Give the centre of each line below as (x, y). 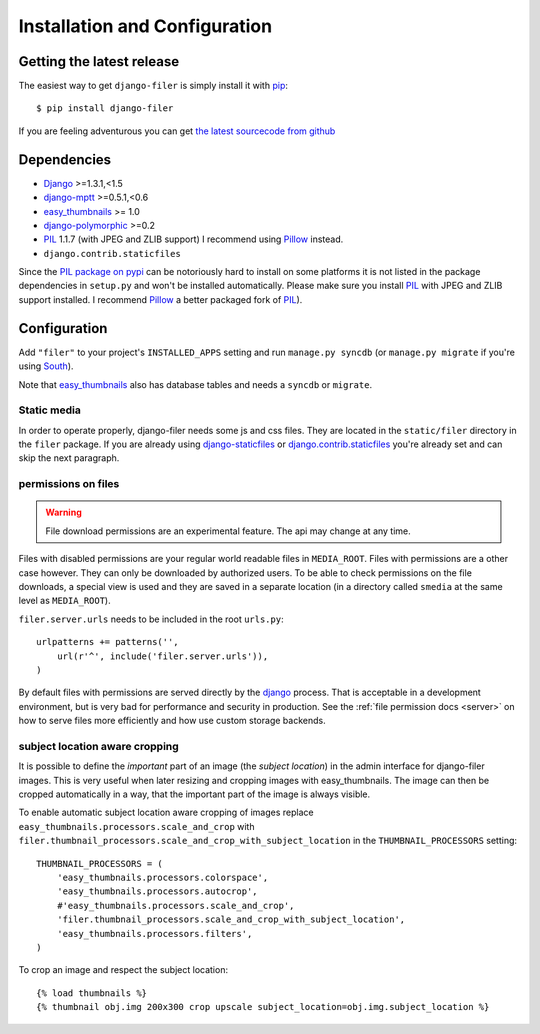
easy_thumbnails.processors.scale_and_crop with (136, 826)
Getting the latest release (99, 61)
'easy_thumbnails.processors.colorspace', (162, 877)
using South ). (46, 366)
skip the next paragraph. (69, 458)
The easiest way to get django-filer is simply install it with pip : (153, 86)
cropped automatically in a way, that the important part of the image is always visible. (194, 794)
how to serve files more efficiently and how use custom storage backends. (172, 721)
